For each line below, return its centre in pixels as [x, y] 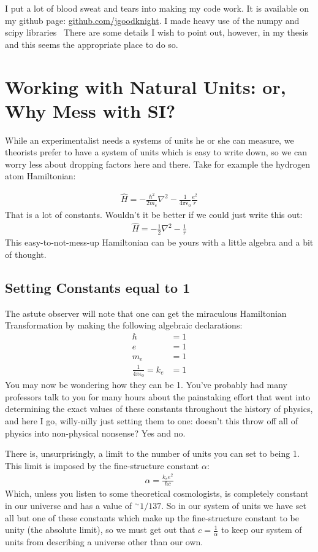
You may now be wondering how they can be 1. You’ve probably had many [146, 385]
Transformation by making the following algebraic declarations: [124, 325]
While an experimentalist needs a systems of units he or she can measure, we [150, 140]
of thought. [26, 254]
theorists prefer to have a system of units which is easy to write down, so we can [156, 152]
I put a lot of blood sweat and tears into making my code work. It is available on [157, 8]
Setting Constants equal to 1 [98, 287]
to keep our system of [261, 530]
